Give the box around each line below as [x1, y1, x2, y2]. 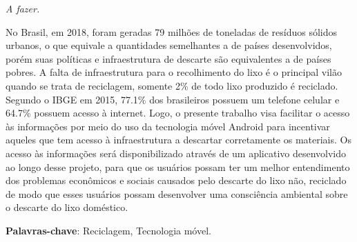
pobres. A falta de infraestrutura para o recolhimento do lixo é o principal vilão [6, 65, 342, 79]
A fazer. [6, 1, 40, 15]
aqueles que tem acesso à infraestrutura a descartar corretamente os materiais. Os [6, 132, 351, 147]
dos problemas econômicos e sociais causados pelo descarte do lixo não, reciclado [6, 173, 347, 188]
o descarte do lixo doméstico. [6, 200, 128, 214]
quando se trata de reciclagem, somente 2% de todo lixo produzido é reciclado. [6, 78, 338, 92]
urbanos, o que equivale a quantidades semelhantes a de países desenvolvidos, [6, 38, 332, 52]
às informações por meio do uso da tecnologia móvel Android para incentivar [6, 119, 330, 133]
